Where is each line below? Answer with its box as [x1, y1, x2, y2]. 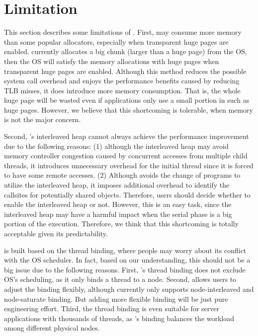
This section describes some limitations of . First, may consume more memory [4, 27, 242, 37]
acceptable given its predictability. [4, 228, 108, 238]
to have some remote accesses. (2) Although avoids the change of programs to [4, 170, 241, 180]
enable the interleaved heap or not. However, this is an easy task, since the [4, 199, 232, 209]
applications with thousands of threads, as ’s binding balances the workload [4, 313, 235, 323]
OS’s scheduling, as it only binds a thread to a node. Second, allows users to [4, 274, 237, 284]
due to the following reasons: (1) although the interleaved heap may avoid [4, 140, 229, 151]
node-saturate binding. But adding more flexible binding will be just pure [4, 293, 228, 304]
